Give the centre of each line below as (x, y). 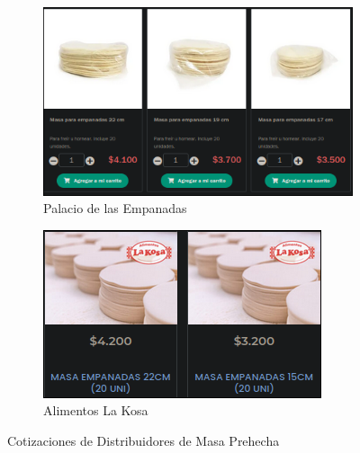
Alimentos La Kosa (96, 410)
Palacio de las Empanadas (115, 208)
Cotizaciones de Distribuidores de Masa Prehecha (144, 440)
